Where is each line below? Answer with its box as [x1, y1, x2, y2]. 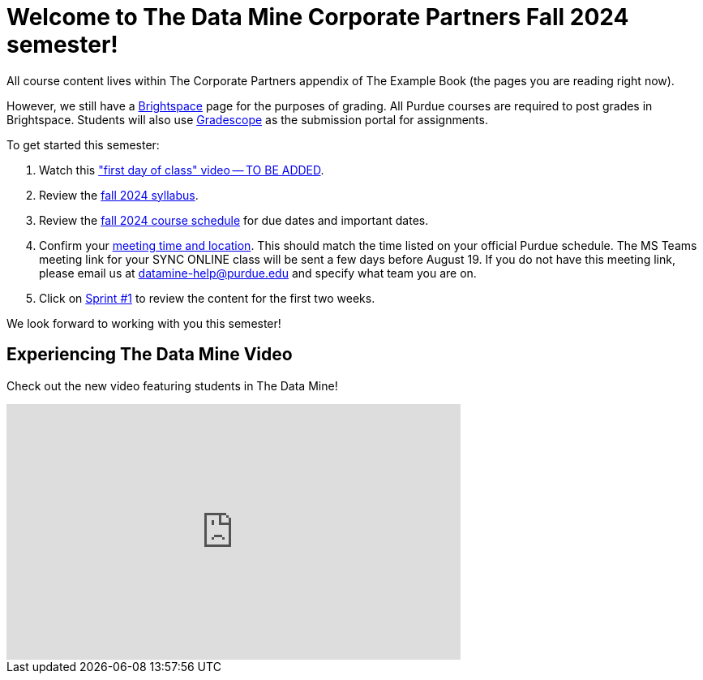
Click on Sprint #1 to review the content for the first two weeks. [39, 291, 375, 305]
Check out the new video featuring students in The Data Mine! [6, 378, 338, 393]
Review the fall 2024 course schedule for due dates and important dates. [39, 213, 429, 227]
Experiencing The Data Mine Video [6, 344, 293, 365]
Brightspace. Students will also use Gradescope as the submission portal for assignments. [6, 112, 488, 127]
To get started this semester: [6, 137, 160, 152]
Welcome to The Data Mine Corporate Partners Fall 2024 [6, 3, 629, 31]
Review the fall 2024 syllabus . [39, 187, 199, 202]
